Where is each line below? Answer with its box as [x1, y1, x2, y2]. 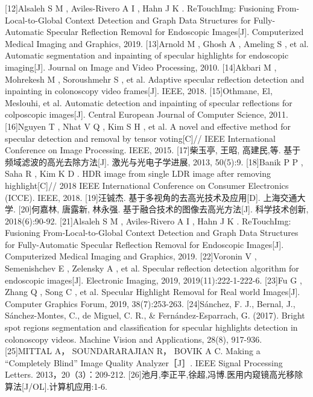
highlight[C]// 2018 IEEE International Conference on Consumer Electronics [5, 179, 289, 191]
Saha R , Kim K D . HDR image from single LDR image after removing [5, 167, 271, 180]
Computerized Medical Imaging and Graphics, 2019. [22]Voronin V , [5, 250, 257, 262]
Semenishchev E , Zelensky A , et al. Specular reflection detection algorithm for [5, 262, 299, 275]
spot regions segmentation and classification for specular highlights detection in [5, 321, 298, 334]
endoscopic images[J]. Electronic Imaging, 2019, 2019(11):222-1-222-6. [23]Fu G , [5, 273, 302, 286]
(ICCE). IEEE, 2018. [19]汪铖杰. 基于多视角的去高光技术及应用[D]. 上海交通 [5, 191, 297, 203]
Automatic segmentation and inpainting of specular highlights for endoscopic [5, 49, 289, 62]
